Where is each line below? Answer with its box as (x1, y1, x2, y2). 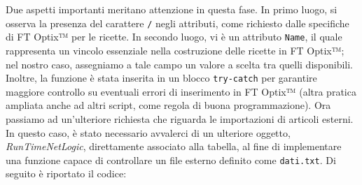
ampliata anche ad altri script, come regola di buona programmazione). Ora (6, 98, 331, 112)
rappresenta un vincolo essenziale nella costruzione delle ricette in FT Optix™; (6, 43, 344, 57)
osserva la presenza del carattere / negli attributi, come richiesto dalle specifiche (6, 15, 349, 30)
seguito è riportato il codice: (6, 166, 127, 181)
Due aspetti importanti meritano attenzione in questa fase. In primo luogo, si (6, 2, 337, 16)
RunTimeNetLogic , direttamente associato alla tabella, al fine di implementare (6, 139, 342, 154)
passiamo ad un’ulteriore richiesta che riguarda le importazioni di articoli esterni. (6, 111, 354, 126)
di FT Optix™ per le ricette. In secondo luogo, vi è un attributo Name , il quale (6, 29, 342, 44)
